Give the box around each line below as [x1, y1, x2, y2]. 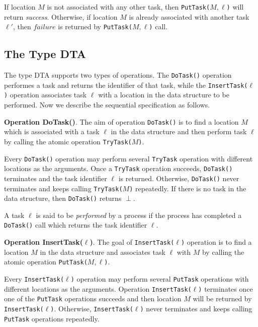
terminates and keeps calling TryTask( [4, 183, 123, 193]
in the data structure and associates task [40, 246, 165, 257]
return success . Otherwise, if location [4, 11, 118, 22]
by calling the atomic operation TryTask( [4, 136, 132, 146]
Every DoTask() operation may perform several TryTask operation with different [4, 153, 253, 163]
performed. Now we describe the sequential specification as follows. [4, 99, 210, 110]
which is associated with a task [4, 126, 100, 137]
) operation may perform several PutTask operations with [70, 274, 249, 284]
